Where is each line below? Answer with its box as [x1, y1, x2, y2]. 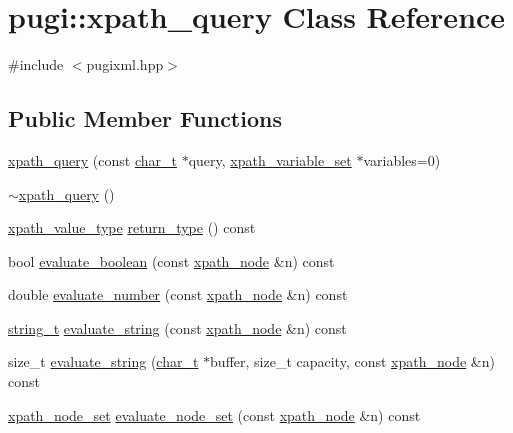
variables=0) [363, 149, 441, 170]
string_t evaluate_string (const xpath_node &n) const [8, 317, 347, 338]
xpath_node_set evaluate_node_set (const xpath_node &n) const [8, 404, 421, 425]
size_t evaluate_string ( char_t [8, 351, 199, 372]
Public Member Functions [8, 103, 282, 134]
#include [8, 54, 64, 75]
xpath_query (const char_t [8, 149, 177, 170]
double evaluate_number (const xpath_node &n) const [8, 284, 348, 305]
